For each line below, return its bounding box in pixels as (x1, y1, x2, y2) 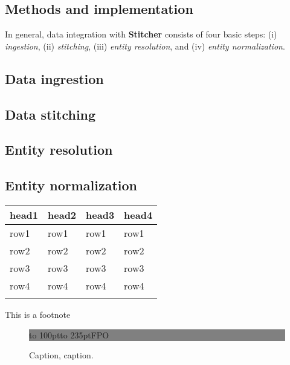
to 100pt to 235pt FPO (29, 328, 109, 341)
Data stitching (5, 105, 96, 123)
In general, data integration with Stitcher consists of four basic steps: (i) (5, 28, 277, 40)
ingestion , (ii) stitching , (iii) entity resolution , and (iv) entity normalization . (5, 39, 285, 52)
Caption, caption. (29, 349, 94, 361)
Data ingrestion (5, 69, 104, 88)
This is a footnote (5, 308, 71, 320)
